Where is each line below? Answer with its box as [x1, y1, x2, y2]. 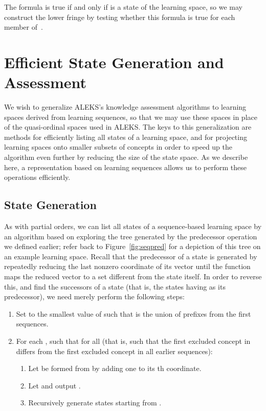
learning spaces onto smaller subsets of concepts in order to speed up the [4, 141, 233, 152]
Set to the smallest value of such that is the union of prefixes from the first [16, 308, 251, 319]
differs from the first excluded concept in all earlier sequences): [16, 345, 213, 356]
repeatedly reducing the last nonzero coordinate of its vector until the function [4, 261, 251, 272]
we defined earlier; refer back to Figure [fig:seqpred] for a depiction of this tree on [4, 241, 261, 252]
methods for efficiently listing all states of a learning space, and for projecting [4, 131, 247, 142]
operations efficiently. [4, 172, 71, 182]
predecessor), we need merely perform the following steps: [4, 291, 185, 302]
